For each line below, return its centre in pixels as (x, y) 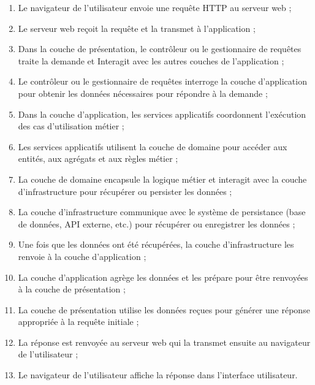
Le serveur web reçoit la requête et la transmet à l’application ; (137, 28)
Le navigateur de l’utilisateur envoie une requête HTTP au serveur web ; (155, 7)
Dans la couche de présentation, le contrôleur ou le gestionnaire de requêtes (160, 49)
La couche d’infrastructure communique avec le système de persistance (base (162, 212)
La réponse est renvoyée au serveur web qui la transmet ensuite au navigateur (164, 342)
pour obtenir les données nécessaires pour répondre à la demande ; (143, 93)
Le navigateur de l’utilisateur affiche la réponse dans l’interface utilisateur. (158, 375)
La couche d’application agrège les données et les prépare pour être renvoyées (163, 277)
